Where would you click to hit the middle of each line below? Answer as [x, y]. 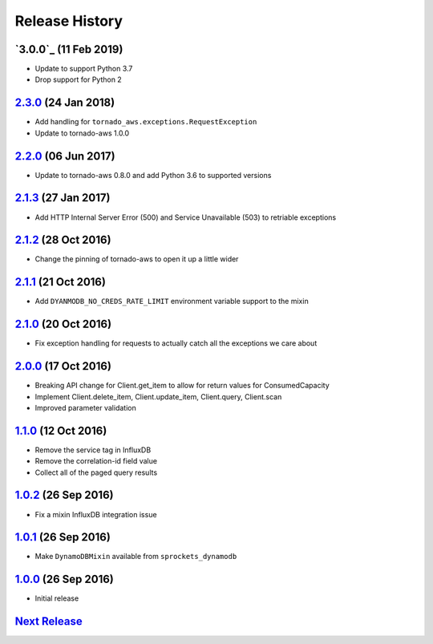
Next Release [49, 622]
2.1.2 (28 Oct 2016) [63, 240]
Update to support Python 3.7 [84, 69]
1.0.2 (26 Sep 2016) [64, 495]
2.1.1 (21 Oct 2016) [60, 282]
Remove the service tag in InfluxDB [93, 450]
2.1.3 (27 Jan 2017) [63, 198]
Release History [69, 21]
